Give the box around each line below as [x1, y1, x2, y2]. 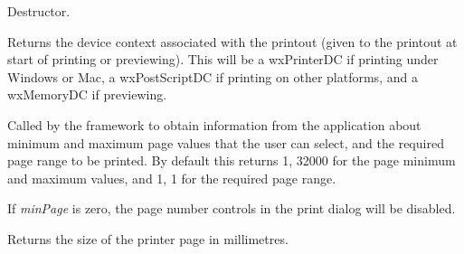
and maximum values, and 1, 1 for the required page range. [7, 168, 336, 187]
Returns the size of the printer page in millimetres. [7, 229, 289, 248]
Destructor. [7, 2, 71, 20]
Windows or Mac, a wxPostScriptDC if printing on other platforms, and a [7, 67, 418, 86]
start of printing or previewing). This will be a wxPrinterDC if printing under [7, 50, 439, 69]
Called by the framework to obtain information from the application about [7, 115, 421, 134]
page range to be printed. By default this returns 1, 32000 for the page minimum [7, 151, 456, 170]
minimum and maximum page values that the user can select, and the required [7, 133, 444, 152]
